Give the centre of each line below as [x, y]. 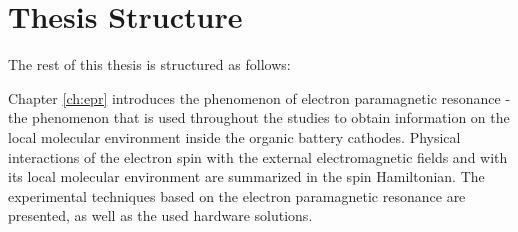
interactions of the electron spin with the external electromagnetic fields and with [258, 156]
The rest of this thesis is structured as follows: [149, 64]
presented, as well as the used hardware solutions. [160, 215]
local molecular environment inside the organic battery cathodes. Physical [234, 136]
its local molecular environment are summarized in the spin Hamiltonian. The [246, 176]
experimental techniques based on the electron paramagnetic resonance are [237, 195]
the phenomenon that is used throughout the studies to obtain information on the [259, 117]
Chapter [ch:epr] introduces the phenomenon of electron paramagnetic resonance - [259, 97]
